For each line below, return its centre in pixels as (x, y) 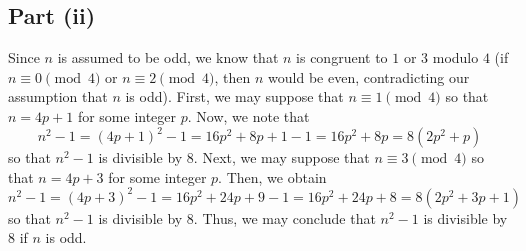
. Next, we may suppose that (281, 157)
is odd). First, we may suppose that (234, 96)
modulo (455, 57)
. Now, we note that (248, 115)
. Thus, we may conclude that (284, 217)
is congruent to (342, 57)
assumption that (58, 96)
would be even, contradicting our (369, 76)
